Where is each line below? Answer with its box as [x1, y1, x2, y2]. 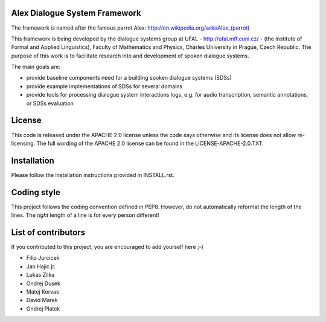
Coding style [11, 187, 60, 198]
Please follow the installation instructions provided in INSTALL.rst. [11, 171, 175, 178]
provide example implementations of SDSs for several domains [26, 82, 183, 90]
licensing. [11, 140, 36, 147]
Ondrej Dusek [26, 280, 60, 287]
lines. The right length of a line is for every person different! [11, 211, 159, 219]
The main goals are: [11, 63, 60, 71]
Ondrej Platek [26, 305, 60, 312]
